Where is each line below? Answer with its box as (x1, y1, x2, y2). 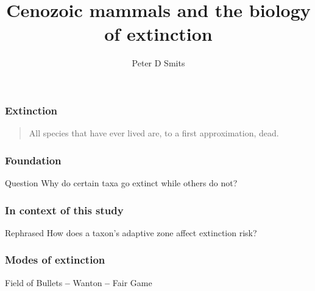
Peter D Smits (132, 57, 185, 69)
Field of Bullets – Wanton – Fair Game (5, 276, 152, 289)
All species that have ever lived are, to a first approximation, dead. (29, 127, 279, 139)
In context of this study (5, 202, 124, 217)
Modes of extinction (5, 252, 105, 267)
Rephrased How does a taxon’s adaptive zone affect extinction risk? (5, 226, 257, 239)
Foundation (5, 152, 62, 167)
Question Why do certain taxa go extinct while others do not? (5, 177, 238, 189)
